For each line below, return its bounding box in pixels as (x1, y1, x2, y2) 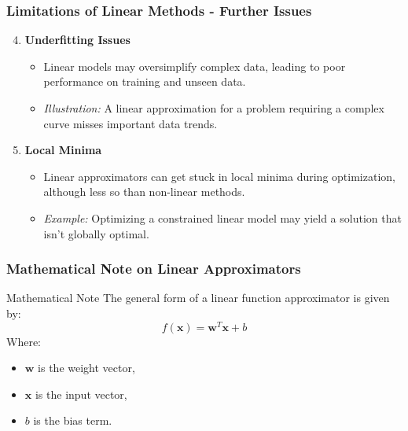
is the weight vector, (38, 359, 135, 376)
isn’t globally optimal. (43, 225, 149, 241)
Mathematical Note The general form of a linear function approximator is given (6, 289, 390, 306)
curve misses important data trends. (43, 115, 218, 131)
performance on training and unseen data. (43, 73, 246, 90)
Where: (6, 333, 41, 349)
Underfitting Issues (24, 31, 130, 48)
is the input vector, (35, 385, 127, 402)
